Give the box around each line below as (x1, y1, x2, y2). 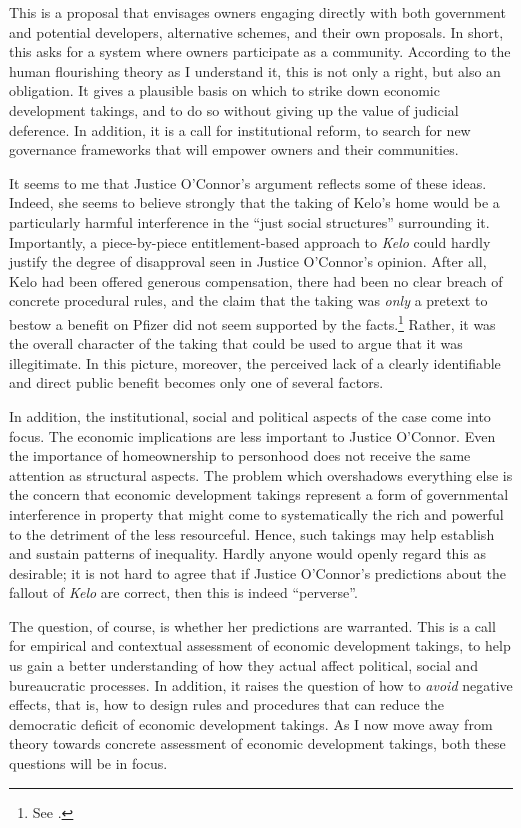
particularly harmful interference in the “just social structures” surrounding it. (9, 211, 490, 232)
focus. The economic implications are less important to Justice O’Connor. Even (9, 425, 496, 446)
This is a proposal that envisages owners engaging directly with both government (9, 2, 506, 22)
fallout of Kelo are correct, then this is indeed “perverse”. (9, 582, 358, 603)
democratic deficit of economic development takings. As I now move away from (9, 713, 493, 734)
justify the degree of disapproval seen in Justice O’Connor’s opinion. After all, (9, 251, 487, 272)
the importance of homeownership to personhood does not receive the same (9, 445, 471, 466)
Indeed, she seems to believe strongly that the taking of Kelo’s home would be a (9, 192, 500, 213)
